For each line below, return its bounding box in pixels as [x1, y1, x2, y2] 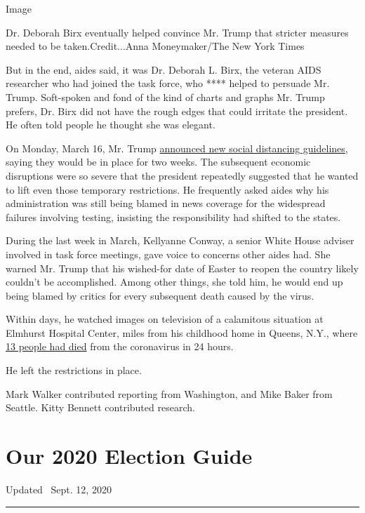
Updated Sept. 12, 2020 [6, 481, 112, 496]
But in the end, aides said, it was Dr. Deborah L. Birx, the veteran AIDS [6, 62, 321, 76]
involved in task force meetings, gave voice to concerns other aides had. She [6, 246, 331, 261]
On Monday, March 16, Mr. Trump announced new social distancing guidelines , [6, 140, 348, 155]
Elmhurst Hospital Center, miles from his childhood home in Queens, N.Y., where [6, 325, 358, 340]
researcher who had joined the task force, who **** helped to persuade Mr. [6, 76, 330, 91]
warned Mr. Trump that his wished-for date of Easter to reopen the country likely [6, 260, 359, 275]
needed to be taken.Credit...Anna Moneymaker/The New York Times [6, 39, 305, 53]
